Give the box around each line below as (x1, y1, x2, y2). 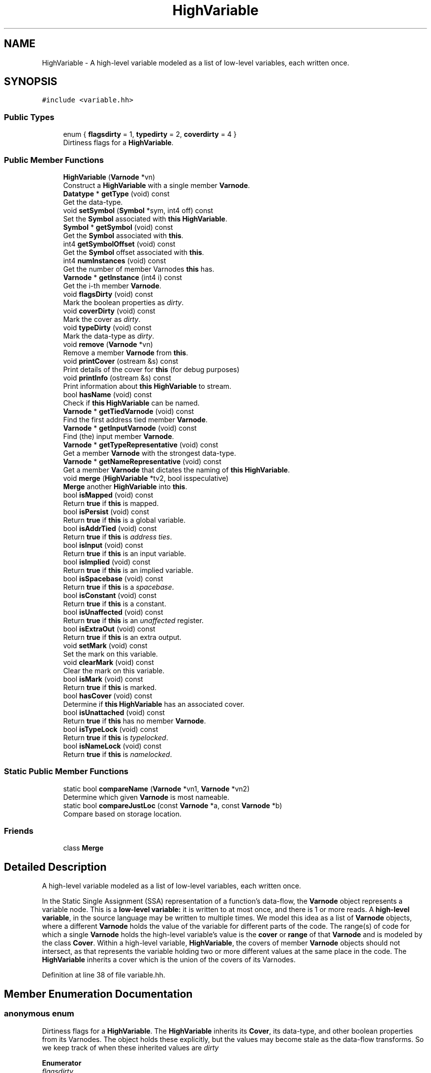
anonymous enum (4, 1009, 74, 1019)
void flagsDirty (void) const (63, 289, 153, 298)
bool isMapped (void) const (63, 490, 154, 499)
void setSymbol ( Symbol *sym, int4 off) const (63, 206, 214, 215)
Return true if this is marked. (63, 683, 157, 692)
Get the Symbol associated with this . (63, 231, 184, 240)
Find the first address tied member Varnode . (63, 415, 208, 424)
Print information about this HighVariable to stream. (63, 381, 232, 390)
